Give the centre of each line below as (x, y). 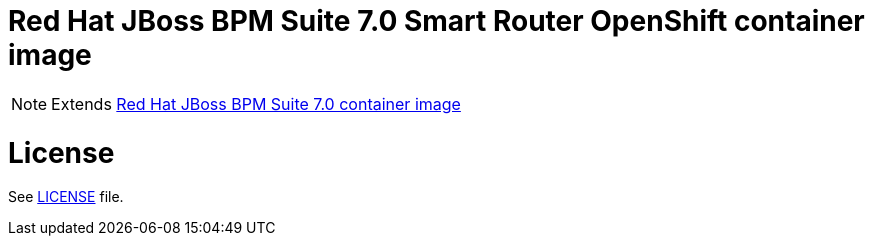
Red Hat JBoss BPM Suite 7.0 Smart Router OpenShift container (436, 21)
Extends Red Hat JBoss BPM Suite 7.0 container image (256, 103)
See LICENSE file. (66, 197)
